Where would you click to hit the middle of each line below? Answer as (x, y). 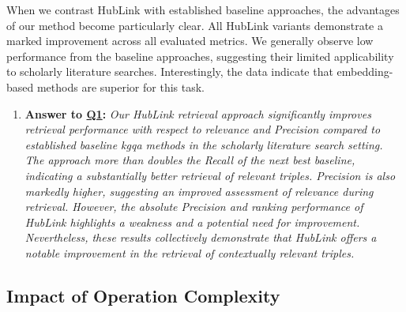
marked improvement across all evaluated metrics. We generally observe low (190, 41)
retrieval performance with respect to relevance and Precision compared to (203, 129)
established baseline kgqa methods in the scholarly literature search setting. (204, 144)
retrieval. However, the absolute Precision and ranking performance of (194, 207)
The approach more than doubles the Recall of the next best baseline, (190, 160)
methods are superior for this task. (120, 86)
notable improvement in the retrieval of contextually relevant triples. (190, 252)
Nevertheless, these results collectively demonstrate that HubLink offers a (201, 237)
